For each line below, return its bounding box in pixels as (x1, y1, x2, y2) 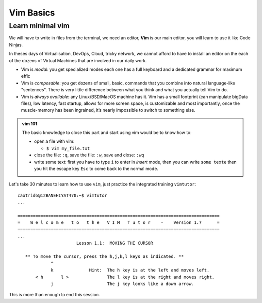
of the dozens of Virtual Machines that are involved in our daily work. (9, 57, 147, 63)
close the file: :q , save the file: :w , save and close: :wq (34, 152, 144, 158)
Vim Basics (9, 7, 55, 18)
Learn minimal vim (9, 21, 70, 30)
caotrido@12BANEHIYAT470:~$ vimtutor (17, 192, 108, 198)
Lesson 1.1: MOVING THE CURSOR (76, 240, 153, 246)
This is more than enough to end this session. (9, 292, 100, 298)
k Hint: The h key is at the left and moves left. (50, 268, 210, 273)
